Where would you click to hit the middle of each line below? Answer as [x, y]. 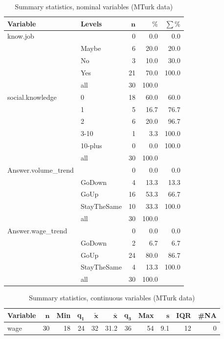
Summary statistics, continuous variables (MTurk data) [112, 298]
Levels [91, 23]
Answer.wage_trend [37, 230]
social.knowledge [32, 97]
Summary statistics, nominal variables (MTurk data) [94, 6]
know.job [21, 36]
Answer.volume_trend [41, 169]
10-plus [91, 146]
